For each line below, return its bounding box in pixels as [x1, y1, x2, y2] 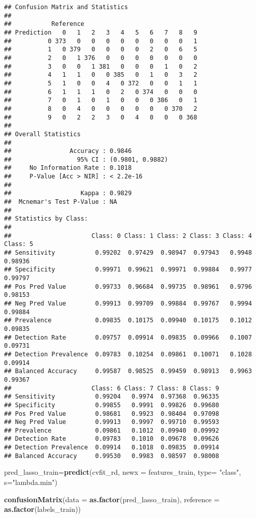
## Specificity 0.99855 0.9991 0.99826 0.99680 [4, 401, 219, 409]
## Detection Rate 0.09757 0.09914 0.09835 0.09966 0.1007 [4, 333, 252, 341]
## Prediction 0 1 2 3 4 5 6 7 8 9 [4, 28, 197, 36]
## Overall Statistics [4, 130, 81, 138]
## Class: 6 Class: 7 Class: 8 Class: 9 [4, 384, 219, 392]
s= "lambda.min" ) [4, 477, 58, 487]
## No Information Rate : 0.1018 [4, 164, 132, 172]
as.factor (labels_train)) [4, 504, 81, 514]
